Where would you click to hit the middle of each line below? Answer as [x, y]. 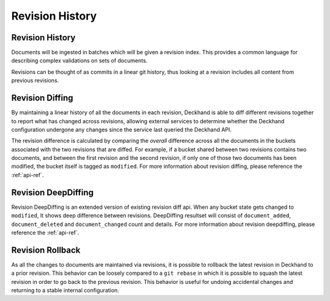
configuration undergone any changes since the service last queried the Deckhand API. [122, 129]
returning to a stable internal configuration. [65, 291]
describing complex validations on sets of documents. [79, 60]
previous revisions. [35, 81]
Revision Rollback [46, 250]
